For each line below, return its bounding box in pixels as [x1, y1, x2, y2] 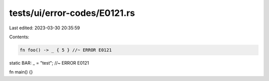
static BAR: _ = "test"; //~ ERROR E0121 [9, 60, 89, 66]
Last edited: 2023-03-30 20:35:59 [9, 25, 80, 31]
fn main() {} [9, 69, 33, 75]
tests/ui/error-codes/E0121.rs [9, 7, 135, 18]
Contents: [9, 34, 29, 40]
